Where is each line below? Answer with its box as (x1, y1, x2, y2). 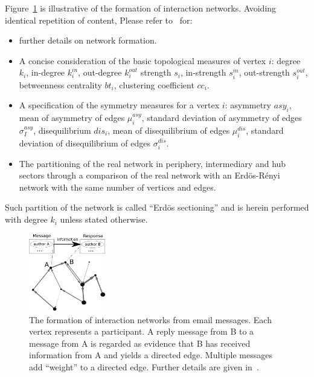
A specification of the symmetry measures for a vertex (19, 99, 220, 111)
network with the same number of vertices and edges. (19, 180, 216, 193)
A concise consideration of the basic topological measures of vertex (19, 54, 266, 67)
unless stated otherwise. (60, 213, 148, 226)
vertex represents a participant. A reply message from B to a (29, 325, 254, 338)
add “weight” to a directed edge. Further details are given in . (29, 361, 259, 373)
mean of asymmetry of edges (19, 111, 125, 123)
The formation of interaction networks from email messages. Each (29, 313, 272, 326)
